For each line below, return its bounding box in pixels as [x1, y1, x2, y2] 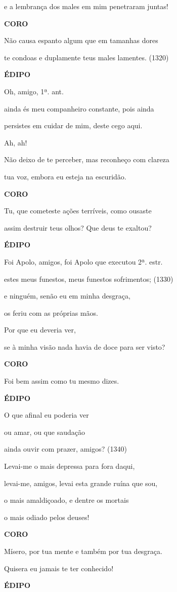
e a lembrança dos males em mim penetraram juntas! [4, 1, 168, 11]
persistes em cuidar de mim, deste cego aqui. [4, 120, 143, 131]
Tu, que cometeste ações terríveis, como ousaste [4, 205, 152, 216]
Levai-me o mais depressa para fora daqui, [4, 461, 135, 471]
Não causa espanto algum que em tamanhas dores [4, 35, 158, 46]
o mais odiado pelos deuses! [4, 511, 90, 522]
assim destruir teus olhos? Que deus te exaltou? [4, 222, 152, 233]
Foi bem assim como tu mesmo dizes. [4, 376, 119, 386]
